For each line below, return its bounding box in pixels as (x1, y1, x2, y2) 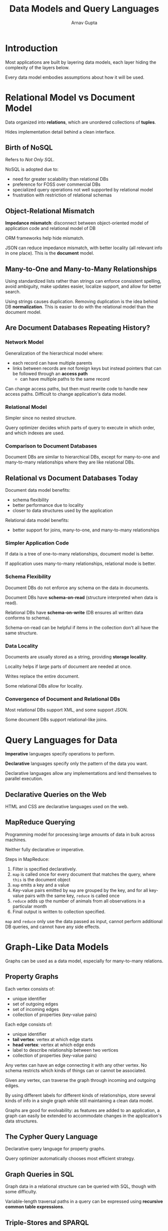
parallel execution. (5, 775, 44, 781)
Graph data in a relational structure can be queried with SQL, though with (5, 1183, 156, 1189)
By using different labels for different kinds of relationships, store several (5, 1092, 155, 1098)
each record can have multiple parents (12, 360, 93, 366)
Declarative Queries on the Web (5, 790, 107, 799)
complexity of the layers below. (5, 64, 70, 70)
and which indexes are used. (5, 430, 65, 436)
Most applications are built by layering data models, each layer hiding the (5, 59, 156, 65)
